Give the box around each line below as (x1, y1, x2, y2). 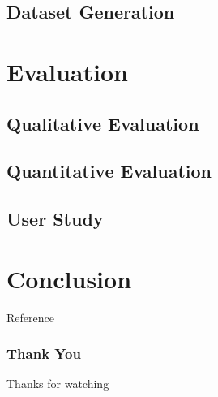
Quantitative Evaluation (6, 158, 212, 183)
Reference (6, 309, 54, 326)
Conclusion (6, 261, 132, 295)
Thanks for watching (6, 375, 109, 392)
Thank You (6, 343, 81, 364)
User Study (6, 206, 104, 231)
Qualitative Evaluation (6, 110, 199, 136)
